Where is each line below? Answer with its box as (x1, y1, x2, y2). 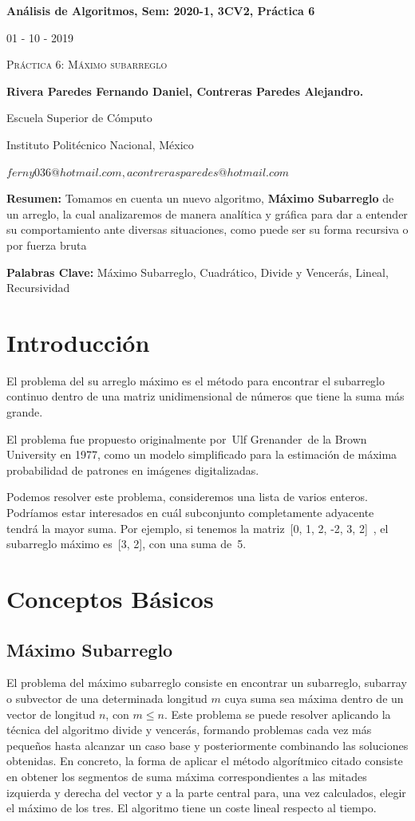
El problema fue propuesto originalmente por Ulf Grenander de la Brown (6, 430, 367, 447)
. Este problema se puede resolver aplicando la (164, 705, 391, 722)
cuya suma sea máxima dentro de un (224, 689, 404, 706)
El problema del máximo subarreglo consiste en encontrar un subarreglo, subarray (6, 674, 407, 691)
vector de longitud (6, 705, 96, 722)
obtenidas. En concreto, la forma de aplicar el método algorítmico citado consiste (6, 752, 403, 769)
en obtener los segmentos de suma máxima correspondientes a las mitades (6, 768, 367, 784)
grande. (6, 404, 43, 420)
